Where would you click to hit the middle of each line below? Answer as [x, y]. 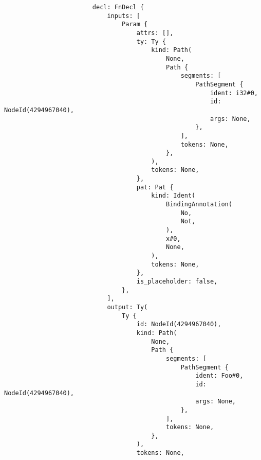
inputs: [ [124, 16]
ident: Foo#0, [219, 376]
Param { [135, 24]
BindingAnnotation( [199, 205]
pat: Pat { [155, 187]
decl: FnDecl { [118, 7]
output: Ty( [127, 307]
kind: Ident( [173, 196]
